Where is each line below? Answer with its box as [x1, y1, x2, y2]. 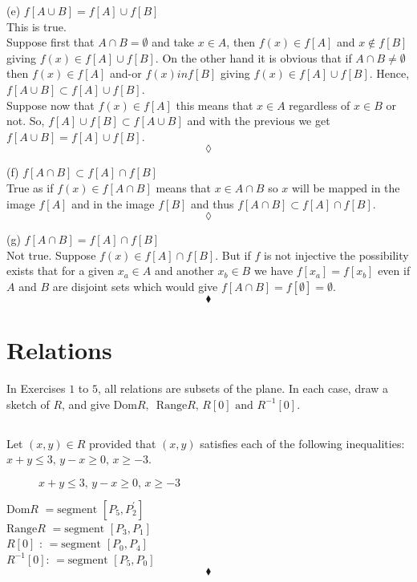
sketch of [6, 395, 50, 412]
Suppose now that [6, 96, 95, 113]
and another [154, 262, 214, 279]
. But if [215, 246, 251, 263]
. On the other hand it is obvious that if [155, 49, 352, 66]
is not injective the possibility [263, 246, 409, 263]
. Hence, [369, 65, 410, 82]
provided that [89, 434, 156, 451]
